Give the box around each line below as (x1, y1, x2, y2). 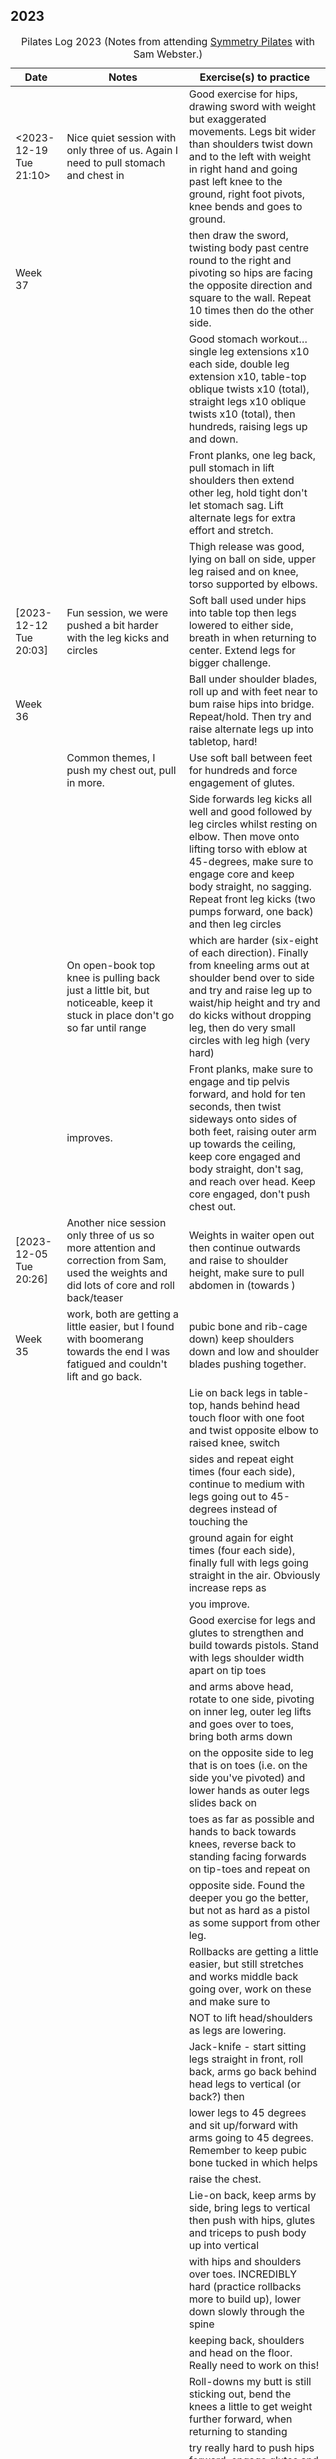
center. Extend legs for (188, 643, 297, 657)
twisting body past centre (188, 240, 309, 254)
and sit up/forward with (188, 2118, 298, 2132)
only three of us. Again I (66, 143, 178, 157)
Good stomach (188, 332, 258, 346)
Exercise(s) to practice (199, 70, 311, 84)
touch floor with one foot (188, 1410, 305, 1424)
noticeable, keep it (66, 995, 153, 1009)
